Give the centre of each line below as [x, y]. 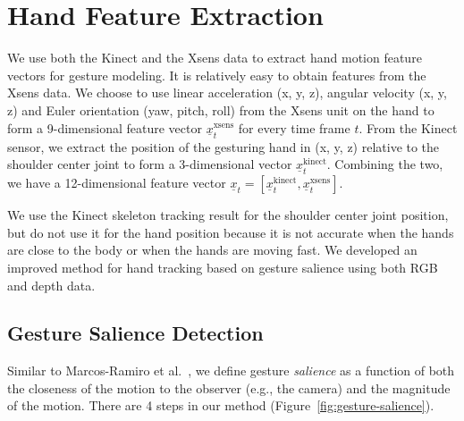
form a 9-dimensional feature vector [105, 127]
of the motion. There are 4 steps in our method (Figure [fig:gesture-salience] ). [221, 405]
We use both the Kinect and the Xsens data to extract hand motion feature [215, 58]
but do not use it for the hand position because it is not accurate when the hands [231, 232]
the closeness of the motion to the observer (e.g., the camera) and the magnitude [229, 387]
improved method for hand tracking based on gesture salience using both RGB [223, 267]
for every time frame [294, 127]
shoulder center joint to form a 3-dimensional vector [150, 164]
